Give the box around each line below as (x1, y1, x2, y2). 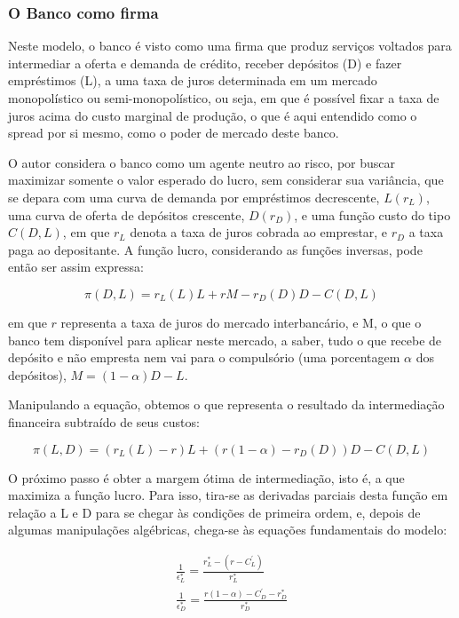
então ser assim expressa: (8, 257, 144, 276)
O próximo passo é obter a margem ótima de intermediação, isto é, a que (8, 468, 405, 487)
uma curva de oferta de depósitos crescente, (8, 205, 245, 224)
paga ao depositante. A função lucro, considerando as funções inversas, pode (8, 240, 423, 258)
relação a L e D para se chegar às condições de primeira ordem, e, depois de (8, 503, 421, 521)
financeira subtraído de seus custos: (8, 412, 200, 431)
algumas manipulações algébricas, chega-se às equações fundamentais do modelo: (8, 520, 447, 539)
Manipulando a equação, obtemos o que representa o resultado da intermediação (8, 395, 445, 414)
